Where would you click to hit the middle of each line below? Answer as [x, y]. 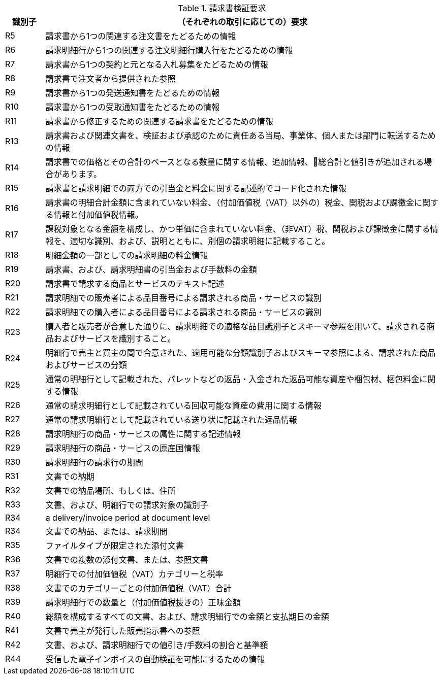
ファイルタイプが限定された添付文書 [115, 546]
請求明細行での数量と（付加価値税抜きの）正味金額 [143, 602]
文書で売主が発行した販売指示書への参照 [123, 631]
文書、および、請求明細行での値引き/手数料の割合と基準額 [157, 645]
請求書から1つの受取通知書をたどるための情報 [133, 107]
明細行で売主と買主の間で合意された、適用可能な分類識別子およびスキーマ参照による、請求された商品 [241, 353]
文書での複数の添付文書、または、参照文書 [127, 560]
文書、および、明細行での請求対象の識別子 [127, 505]
